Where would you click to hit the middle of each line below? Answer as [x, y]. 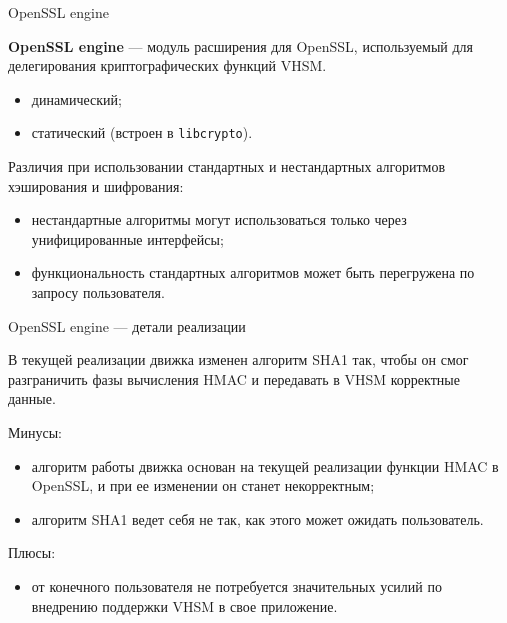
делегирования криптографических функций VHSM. [167, 65]
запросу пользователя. [98, 292]
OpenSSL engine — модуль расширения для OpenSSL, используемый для [241, 45]
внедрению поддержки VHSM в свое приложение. [184, 605]
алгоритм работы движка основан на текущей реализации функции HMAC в [265, 465]
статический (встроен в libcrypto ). [142, 132]
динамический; [76, 98]
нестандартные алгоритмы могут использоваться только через [219, 219]
